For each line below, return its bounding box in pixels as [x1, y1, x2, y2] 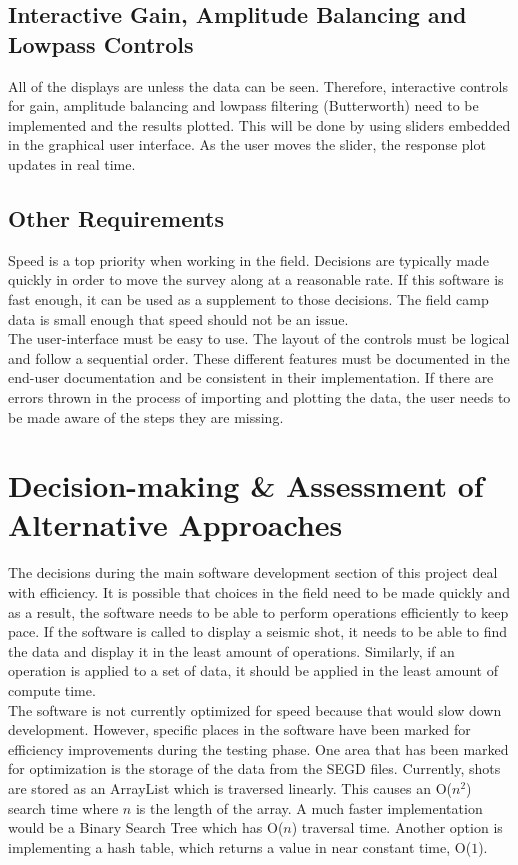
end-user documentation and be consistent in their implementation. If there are [8, 367, 494, 388]
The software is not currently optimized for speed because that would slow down [8, 699, 502, 720]
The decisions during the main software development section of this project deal [8, 562, 498, 583]
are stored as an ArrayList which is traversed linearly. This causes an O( [8, 777, 452, 798]
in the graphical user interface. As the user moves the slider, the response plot [8, 134, 486, 155]
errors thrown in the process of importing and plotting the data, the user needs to [8, 386, 511, 407]
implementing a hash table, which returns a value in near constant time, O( [8, 836, 472, 857]
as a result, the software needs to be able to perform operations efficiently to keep [8, 601, 509, 622]
